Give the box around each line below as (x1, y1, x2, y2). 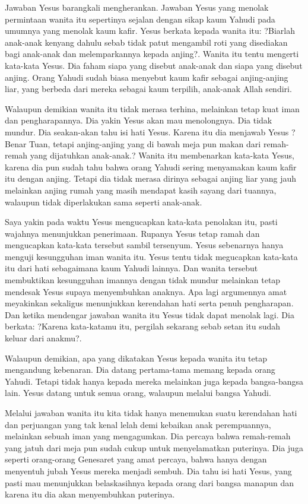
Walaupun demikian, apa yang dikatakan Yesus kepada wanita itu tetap (5, 351, 267, 364)
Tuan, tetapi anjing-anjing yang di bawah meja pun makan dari (29, 137, 261, 150)
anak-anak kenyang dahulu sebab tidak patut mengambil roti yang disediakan (5, 36, 288, 48)
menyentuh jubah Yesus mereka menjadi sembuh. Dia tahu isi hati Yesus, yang (5, 464, 292, 477)
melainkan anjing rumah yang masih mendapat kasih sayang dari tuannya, (5, 183, 277, 196)
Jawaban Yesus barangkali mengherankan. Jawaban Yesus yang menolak (5, 1, 269, 13)
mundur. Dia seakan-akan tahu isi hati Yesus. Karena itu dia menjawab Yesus (5, 125, 289, 138)
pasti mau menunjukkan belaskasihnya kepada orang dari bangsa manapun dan (5, 476, 294, 489)
